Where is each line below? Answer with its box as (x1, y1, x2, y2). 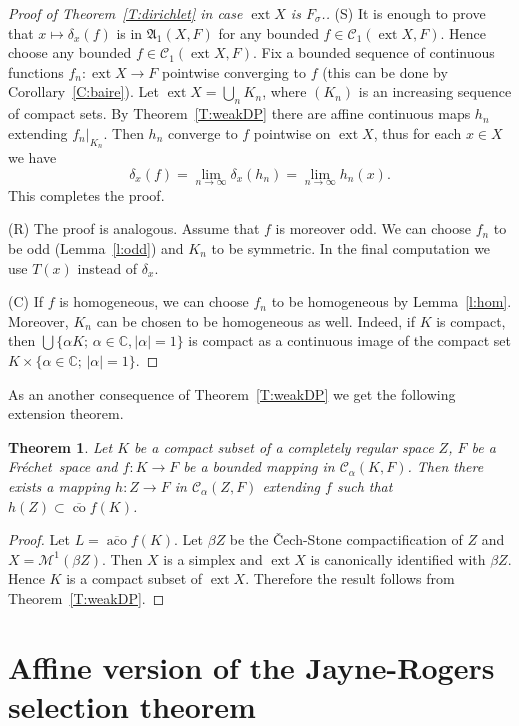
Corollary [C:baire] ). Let (8, 81, 159, 102)
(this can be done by (322, 61, 448, 82)
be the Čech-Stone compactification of (229, 529, 463, 550)
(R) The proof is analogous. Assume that (8, 218, 260, 239)
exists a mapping (8, 475, 111, 496)
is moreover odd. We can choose (275, 218, 471, 239)
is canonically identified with (310, 548, 486, 569)
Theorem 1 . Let (8, 436, 113, 457)
